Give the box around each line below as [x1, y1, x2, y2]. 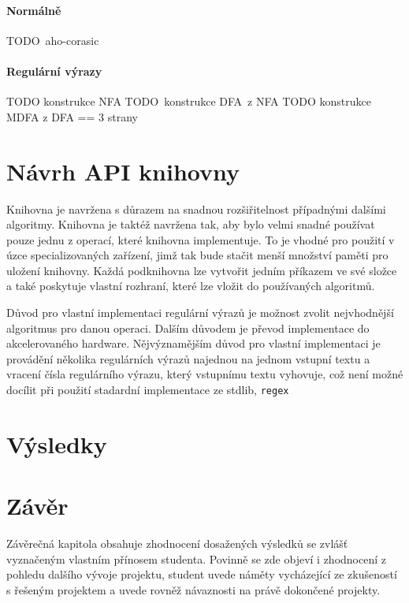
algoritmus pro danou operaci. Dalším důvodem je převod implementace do [6, 319, 370, 336]
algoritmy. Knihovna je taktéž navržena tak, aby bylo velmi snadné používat [6, 216, 375, 233]
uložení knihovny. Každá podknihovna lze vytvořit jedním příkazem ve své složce [6, 262, 397, 278]
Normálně [6, 2, 61, 18]
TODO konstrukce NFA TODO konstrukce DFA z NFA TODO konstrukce [6, 93, 371, 110]
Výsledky [6, 427, 107, 460]
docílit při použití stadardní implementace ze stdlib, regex [6, 382, 289, 398]
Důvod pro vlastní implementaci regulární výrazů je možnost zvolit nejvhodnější [6, 304, 394, 321]
